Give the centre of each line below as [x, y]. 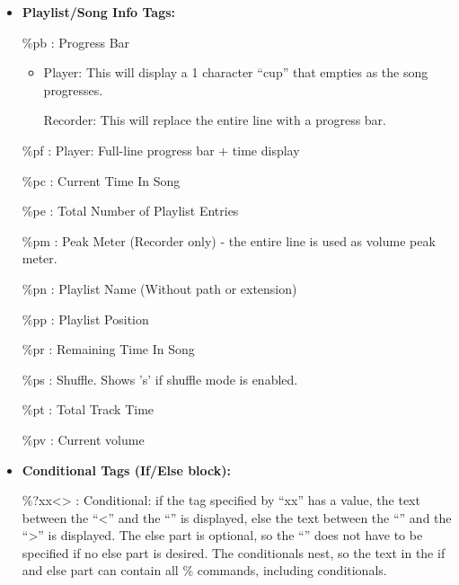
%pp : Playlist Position [85, 319]
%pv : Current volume [83, 439]
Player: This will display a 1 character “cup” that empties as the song [236, 72]
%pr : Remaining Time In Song [108, 349]
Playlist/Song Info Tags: [99, 12]
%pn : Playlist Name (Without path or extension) [159, 288]
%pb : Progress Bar [76, 42]
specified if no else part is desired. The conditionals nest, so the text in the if [234, 552]
